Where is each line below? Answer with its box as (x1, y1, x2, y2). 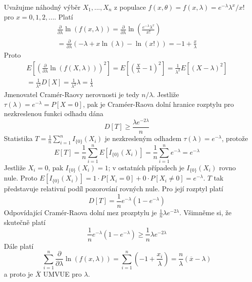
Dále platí (4, 241, 34, 251)
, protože (222, 133, 248, 143)
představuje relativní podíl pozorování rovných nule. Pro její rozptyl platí (4, 183, 223, 194)
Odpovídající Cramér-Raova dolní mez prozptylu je (4, 207, 157, 218)
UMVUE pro (43, 269, 82, 279)
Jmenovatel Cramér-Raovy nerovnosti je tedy (4, 89, 140, 100)
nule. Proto (4, 173, 38, 183)
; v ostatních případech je (108, 162, 185, 172)
